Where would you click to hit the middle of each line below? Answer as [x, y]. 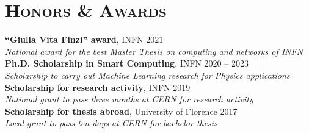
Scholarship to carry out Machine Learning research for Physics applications [147, 75]
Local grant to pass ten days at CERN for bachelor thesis [111, 123]
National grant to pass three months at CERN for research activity [129, 99]
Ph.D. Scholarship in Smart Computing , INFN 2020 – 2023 [127, 63]
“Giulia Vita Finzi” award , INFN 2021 [84, 39]
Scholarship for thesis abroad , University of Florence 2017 [121, 111]
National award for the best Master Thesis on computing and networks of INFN [154, 51]
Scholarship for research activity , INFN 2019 [98, 87]
